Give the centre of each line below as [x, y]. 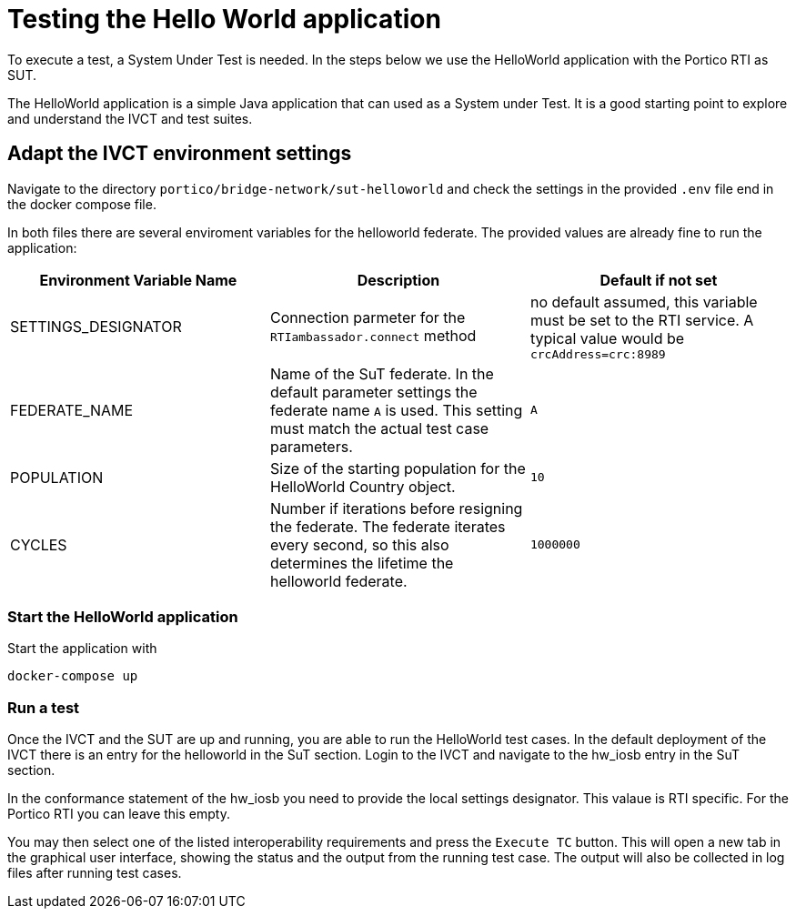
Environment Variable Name [138, 280]
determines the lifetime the [362, 563]
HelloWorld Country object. [363, 486]
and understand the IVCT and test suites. [130, 118]
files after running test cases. [95, 873]
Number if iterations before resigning [396, 508]
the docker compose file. [82, 204]
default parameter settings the [373, 392]
